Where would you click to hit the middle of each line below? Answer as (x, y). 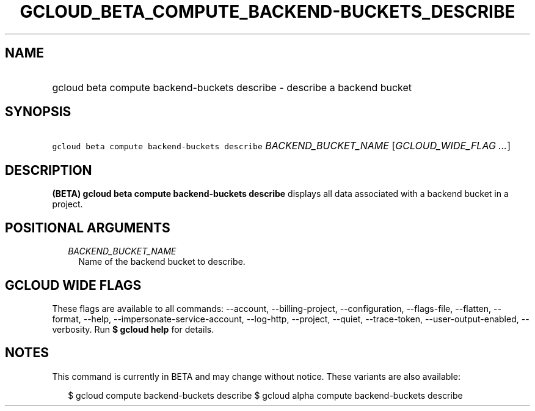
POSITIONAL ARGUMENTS (88, 228)
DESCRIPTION (49, 170)
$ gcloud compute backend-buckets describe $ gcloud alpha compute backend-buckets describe (265, 395)
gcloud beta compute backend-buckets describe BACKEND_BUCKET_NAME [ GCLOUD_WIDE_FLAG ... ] (281, 146)
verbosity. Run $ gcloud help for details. (133, 329)
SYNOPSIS (38, 112)
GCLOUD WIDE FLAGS (73, 285)
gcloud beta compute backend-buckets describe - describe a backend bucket (232, 87)
